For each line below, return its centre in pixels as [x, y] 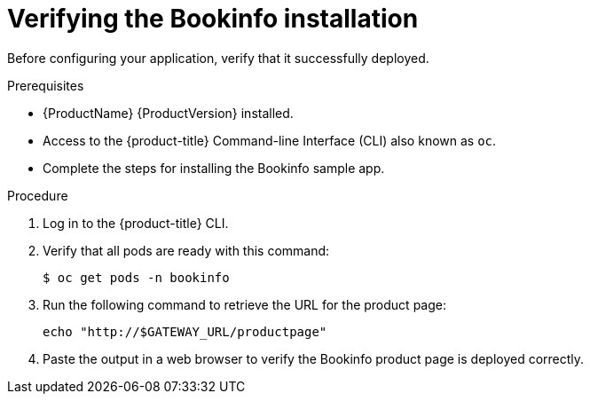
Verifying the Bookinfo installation [213, 19]
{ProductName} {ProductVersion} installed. [168, 113]
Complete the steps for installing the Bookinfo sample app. [214, 168]
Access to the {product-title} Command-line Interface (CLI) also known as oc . [270, 140]
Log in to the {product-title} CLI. [136, 223]
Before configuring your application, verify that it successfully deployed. [218, 58]
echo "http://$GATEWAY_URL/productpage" [185, 331]
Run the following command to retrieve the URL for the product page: [244, 304]
